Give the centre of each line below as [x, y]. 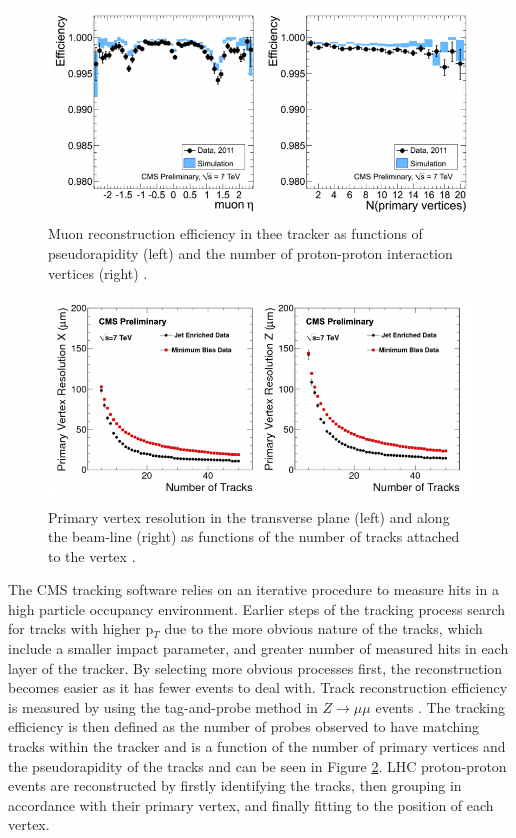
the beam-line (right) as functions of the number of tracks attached [254, 536]
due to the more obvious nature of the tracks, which [323, 628]
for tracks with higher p [81, 628]
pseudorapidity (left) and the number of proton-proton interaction [250, 252]
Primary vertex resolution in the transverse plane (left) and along [249, 516]
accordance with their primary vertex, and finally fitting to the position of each [251, 804]
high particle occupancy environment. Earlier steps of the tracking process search [257, 608]
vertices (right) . [98, 272]
